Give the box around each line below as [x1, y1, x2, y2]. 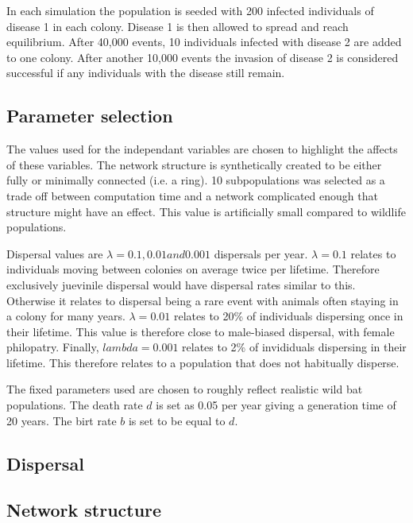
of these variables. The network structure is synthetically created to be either [6, 156, 382, 172]
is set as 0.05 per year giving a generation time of [156, 397, 396, 413]
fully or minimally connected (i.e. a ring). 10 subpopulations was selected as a [6, 172, 385, 188]
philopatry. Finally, [6, 339, 99, 355]
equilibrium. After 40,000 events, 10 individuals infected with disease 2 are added [6, 33, 402, 50]
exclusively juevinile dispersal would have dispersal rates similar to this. [6, 276, 356, 292]
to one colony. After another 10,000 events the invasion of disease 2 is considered [6, 48, 399, 65]
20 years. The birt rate [6, 412, 117, 428]
